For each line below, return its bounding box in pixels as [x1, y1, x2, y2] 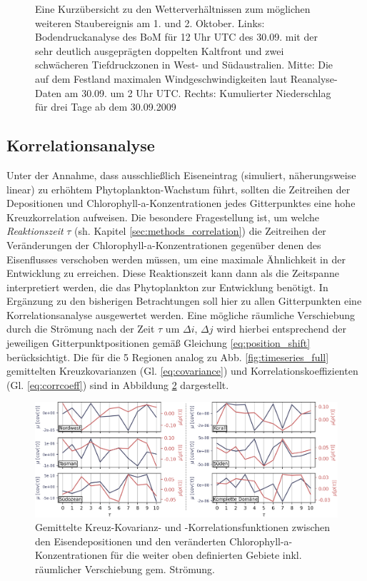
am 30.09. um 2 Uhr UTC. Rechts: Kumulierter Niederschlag [64, 85, 331, 100]
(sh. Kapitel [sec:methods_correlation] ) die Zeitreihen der [74, 223, 326, 238]
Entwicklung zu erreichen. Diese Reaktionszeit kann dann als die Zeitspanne [6, 266, 340, 281]
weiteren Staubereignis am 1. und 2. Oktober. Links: [35, 15, 265, 30]
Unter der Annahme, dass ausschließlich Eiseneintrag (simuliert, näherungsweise [6, 167, 356, 182]
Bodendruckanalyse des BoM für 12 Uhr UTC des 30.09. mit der [35, 29, 318, 44]
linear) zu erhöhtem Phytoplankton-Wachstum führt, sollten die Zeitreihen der [6, 181, 351, 196]
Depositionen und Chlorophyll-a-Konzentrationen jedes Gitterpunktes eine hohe [6, 196, 356, 211]
